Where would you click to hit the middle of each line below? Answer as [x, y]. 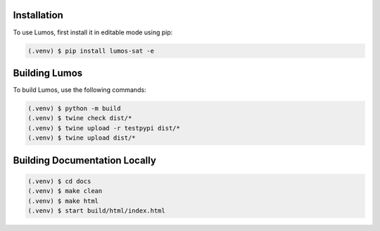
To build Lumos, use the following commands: [80, 90]
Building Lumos [48, 73]
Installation [38, 15]
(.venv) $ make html [63, 201]
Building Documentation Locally [84, 160]
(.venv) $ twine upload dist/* [82, 138]
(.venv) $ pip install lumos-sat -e [91, 51]
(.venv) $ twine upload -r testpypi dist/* [104, 128]
